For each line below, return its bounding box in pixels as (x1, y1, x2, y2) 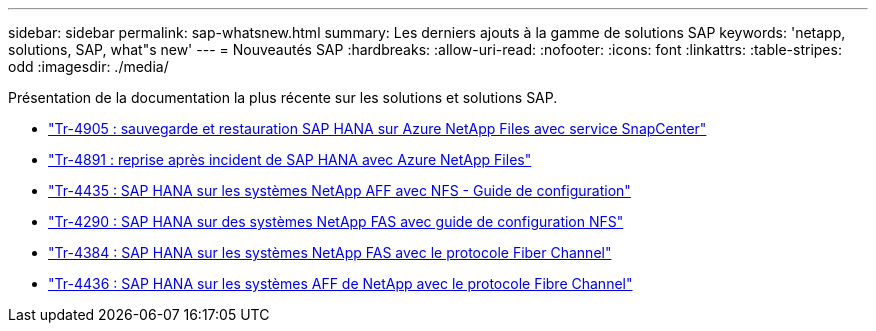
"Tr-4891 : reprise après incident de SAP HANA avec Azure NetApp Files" (48, 151, 532, 168)
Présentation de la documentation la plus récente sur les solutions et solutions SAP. (8, 89, 558, 106)
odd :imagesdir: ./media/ (8, 58, 169, 75)
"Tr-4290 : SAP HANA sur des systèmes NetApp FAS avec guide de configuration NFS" (48, 213, 624, 230)
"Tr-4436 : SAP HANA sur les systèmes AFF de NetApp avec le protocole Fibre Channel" (48, 275, 633, 292)
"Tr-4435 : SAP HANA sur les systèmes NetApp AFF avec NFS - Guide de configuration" (48, 182, 631, 199)
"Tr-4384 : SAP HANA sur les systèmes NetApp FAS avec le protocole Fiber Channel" (48, 244, 612, 261)
